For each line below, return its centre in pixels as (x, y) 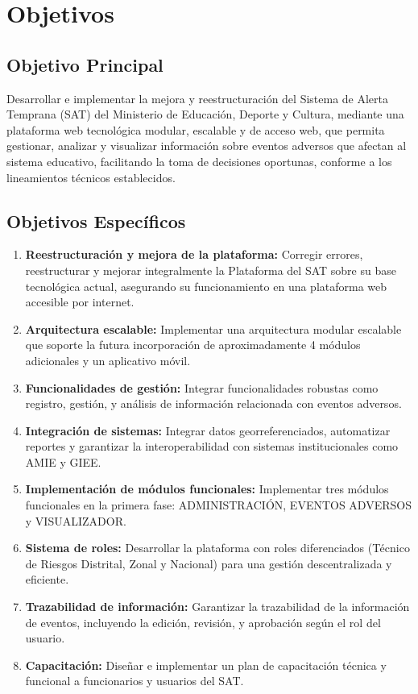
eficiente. (47, 579)
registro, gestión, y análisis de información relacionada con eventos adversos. (213, 403)
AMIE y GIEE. (63, 461)
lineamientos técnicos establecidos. (91, 177)
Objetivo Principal (85, 64)
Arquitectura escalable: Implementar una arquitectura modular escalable (213, 328)
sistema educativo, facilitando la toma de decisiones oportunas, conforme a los (199, 161)
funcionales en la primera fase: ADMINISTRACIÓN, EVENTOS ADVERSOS (218, 505)
